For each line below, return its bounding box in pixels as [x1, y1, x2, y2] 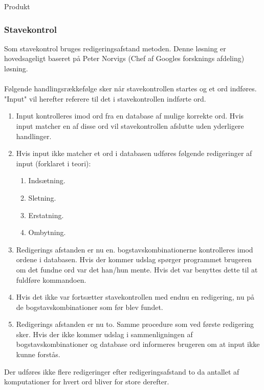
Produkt [4, 1, 30, 11]
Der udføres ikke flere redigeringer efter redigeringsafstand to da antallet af [4, 366, 239, 377]
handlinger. [16, 130, 52, 141]
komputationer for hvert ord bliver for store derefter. [4, 376, 169, 387]
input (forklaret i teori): [16, 158, 91, 168]
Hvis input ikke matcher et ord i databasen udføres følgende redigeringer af [16, 148, 252, 159]
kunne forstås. [16, 349, 60, 360]
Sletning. [28, 192, 56, 203]
